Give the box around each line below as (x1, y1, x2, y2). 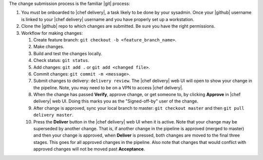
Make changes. (33, 44, 64, 50)
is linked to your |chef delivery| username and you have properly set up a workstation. (21, 16, 194, 22)
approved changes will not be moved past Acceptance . (33, 146, 145, 152)
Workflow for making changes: (21, 30, 83, 36)
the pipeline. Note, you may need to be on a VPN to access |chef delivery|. (33, 84, 184, 90)
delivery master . (33, 112, 74, 118)
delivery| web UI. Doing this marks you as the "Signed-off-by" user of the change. (33, 98, 199, 104)
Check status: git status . (33, 58, 90, 63)
